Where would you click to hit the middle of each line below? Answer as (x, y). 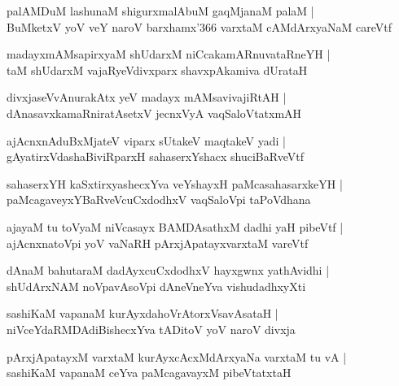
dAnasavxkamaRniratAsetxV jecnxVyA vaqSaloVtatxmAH (154, 113)
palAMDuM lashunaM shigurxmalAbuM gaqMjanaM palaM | (160, 11)
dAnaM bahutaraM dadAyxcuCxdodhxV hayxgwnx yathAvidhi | (168, 270)
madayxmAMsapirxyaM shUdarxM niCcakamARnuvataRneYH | (169, 54)
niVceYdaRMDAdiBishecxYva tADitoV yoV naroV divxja (151, 329)
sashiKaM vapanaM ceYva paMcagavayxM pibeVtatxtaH (149, 373)
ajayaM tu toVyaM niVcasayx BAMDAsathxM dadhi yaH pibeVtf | (175, 226)
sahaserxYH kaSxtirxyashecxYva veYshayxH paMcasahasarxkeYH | (175, 183)
